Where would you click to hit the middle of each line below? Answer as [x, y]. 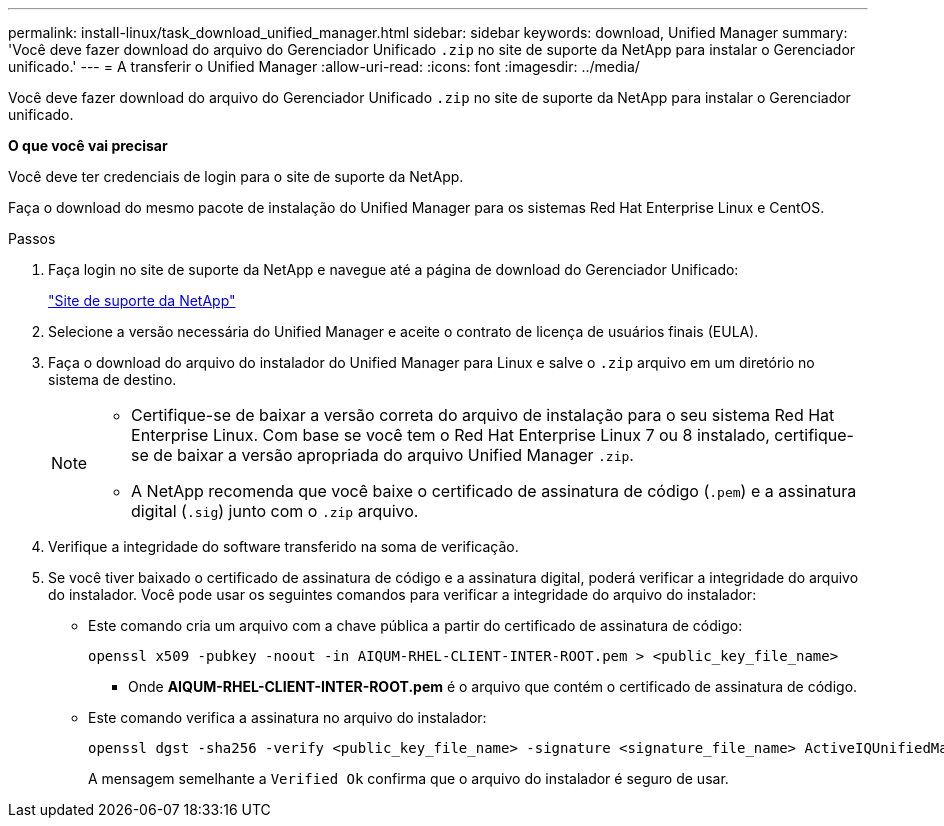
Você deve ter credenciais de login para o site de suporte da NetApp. [236, 176]
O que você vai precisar [88, 145]
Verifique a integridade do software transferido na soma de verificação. [283, 546]
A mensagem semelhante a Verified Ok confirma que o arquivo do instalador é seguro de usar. [408, 778]
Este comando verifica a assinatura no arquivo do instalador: [287, 717]
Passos [32, 238]
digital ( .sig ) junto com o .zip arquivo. [275, 511]
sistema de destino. [112, 379]
